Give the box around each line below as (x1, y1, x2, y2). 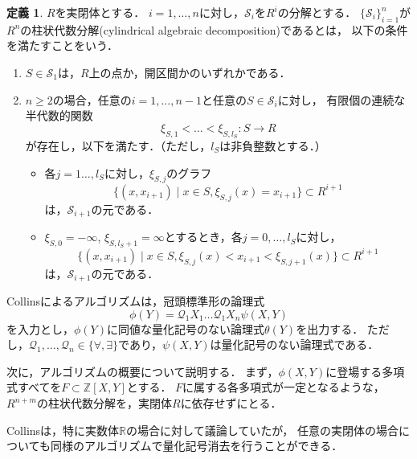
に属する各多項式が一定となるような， (182, 379, 385, 395)
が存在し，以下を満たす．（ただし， (25, 137, 211, 154)
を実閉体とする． (55, 4, 145, 20)
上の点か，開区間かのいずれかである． (88, 64, 291, 80)
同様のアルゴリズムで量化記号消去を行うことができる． (50, 437, 343, 454)
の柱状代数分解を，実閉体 (36, 395, 172, 412)
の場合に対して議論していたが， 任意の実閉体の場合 (126, 421, 399, 438)
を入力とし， (6, 320, 74, 337)
